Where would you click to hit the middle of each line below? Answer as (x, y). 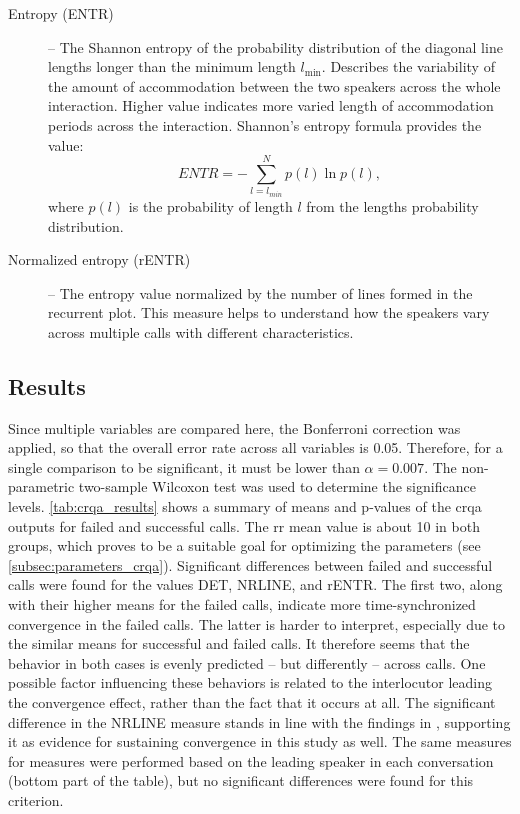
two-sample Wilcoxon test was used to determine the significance (277, 486)
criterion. (36, 799)
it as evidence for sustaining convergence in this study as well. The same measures (260, 741)
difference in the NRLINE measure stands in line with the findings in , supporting (259, 721)
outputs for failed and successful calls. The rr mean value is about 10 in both (244, 525)
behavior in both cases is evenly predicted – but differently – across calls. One (247, 662)
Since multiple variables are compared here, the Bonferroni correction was (234, 427)
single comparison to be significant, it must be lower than (184, 466)
